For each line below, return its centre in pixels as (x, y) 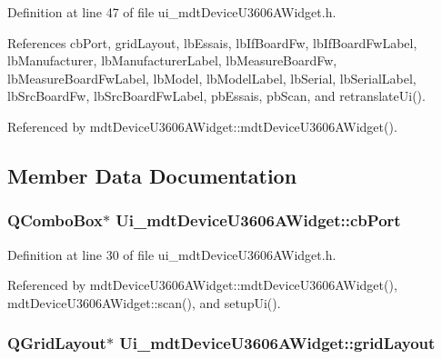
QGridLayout (57, 343)
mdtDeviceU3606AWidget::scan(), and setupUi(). (144, 302)
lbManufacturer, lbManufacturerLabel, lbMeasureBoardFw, (172, 60)
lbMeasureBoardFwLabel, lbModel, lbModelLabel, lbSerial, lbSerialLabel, (212, 78)
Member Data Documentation (152, 175)
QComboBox (55, 220)
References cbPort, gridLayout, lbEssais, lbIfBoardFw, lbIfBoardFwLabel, (212, 42)
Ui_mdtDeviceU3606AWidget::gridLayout (277, 343)
